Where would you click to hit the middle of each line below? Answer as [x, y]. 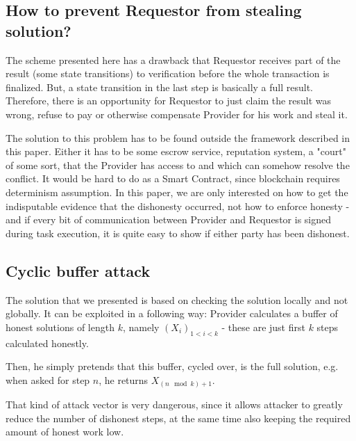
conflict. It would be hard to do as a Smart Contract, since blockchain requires [173, 178]
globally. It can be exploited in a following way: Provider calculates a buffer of [172, 313]
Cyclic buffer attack [78, 270]
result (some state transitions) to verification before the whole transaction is [168, 73]
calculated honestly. [47, 343]
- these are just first [263, 327]
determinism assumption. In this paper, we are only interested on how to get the [177, 192]
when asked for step [48, 379]
